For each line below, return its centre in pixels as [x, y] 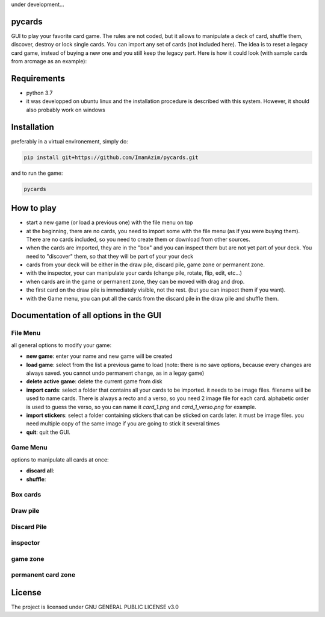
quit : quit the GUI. [48, 432]
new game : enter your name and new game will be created [99, 356]
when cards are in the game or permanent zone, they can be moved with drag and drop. [135, 281]
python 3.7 [39, 93]
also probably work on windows [66, 110]
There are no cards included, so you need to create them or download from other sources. [138, 239]
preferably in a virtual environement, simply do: [70, 141]
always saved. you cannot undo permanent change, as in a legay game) [115, 373]
